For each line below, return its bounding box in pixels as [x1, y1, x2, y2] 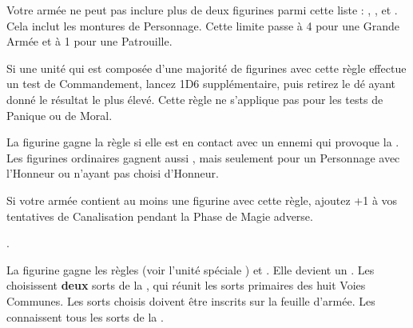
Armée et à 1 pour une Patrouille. [6, 33, 173, 50]
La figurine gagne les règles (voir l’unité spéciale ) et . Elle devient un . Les [6, 261, 375, 278]
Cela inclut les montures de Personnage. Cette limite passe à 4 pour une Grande [6, 17, 399, 34]
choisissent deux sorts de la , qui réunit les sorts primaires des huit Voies [6, 277, 366, 294]
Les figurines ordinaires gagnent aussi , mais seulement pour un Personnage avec [6, 149, 400, 166]
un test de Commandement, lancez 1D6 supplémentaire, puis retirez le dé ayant [6, 75, 395, 92]
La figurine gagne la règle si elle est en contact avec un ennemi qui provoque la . [6, 134, 399, 150]
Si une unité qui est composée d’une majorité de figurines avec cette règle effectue [6, 59, 407, 76]
